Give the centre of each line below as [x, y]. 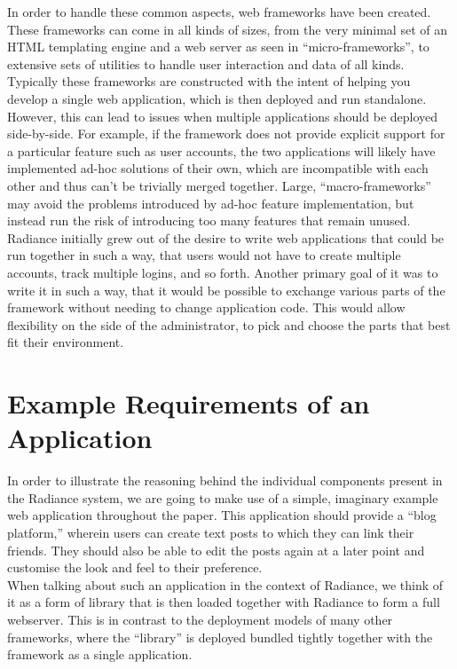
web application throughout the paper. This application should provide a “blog [222, 515]
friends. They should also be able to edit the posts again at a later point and [216, 550]
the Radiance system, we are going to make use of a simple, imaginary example [223, 497]
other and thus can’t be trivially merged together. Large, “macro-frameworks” [219, 185]
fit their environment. [66, 342]
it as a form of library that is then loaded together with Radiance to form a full [224, 602]
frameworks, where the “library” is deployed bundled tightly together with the [220, 637]
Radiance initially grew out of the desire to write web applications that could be [226, 237]
